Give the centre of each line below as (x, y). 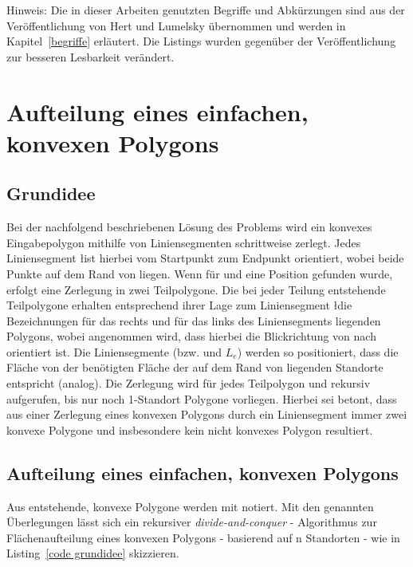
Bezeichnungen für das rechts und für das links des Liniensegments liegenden (194, 320)
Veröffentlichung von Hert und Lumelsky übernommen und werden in (176, 25)
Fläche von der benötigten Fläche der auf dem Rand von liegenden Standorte (195, 367)
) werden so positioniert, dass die (318, 351)
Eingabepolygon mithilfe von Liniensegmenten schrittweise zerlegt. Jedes (184, 242)
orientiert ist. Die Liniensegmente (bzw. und (114, 351)
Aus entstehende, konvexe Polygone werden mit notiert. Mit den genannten (190, 506)
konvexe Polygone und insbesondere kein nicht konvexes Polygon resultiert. (190, 429)
